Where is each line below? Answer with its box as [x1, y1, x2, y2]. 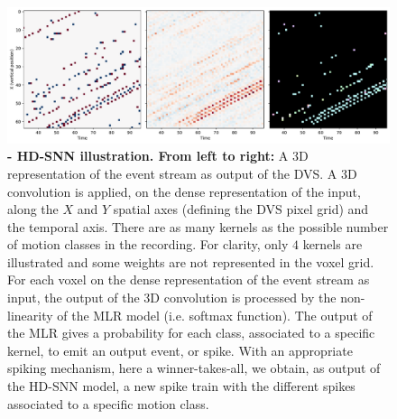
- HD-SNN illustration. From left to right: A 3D [7, 146, 309, 165]
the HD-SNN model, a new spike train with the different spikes [7, 377, 355, 396]
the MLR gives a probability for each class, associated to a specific [7, 323, 375, 342]
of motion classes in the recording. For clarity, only [7, 235, 289, 254]
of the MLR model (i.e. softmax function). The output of [57, 305, 373, 324]
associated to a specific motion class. [7, 394, 209, 413]
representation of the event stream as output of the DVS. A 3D [7, 163, 357, 182]
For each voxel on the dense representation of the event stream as [7, 270, 370, 289]
